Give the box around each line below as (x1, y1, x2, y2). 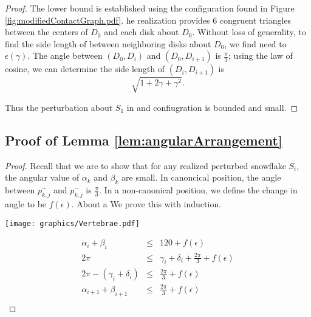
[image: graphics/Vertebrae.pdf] (5, 219, 140, 228)
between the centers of (5, 25, 88, 38)
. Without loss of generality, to (192, 25, 306, 38)
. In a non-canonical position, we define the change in (99, 184, 298, 196)
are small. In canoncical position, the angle (121, 171, 281, 184)
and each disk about (104, 25, 179, 38)
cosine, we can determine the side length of (5, 62, 165, 75)
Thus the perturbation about (5, 101, 113, 113)
